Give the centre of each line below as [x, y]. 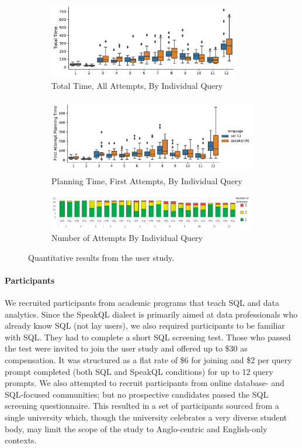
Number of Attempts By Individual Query [127, 238]
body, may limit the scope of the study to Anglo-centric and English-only [136, 428]
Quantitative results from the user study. [101, 257]
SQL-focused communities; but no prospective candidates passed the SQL [137, 394]
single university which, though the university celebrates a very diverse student [146, 417]
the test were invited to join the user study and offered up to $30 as [126, 348]
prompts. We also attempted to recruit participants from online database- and [145, 383]
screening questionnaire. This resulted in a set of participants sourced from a [142, 406]
